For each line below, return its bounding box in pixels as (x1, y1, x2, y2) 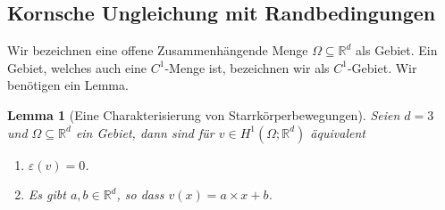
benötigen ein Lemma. (7, 76, 129, 94)
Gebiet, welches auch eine (7, 58, 147, 77)
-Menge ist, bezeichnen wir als (164, 58, 330, 77)
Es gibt (28, 185, 66, 204)
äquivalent (310, 123, 365, 141)
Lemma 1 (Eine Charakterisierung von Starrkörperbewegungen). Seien (7, 105, 400, 124)
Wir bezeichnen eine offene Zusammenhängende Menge (7, 41, 308, 60)
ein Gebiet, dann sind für (75, 123, 214, 141)
